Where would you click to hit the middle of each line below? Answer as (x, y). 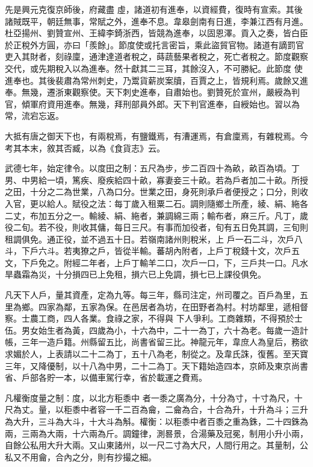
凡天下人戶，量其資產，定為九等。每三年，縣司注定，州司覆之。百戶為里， (152, 295)
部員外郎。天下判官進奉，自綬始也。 (203, 103)
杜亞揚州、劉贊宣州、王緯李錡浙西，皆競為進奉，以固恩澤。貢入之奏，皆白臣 (156, 33)
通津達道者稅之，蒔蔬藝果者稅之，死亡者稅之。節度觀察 (198, 56)
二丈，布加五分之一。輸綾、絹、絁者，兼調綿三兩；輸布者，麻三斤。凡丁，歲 (156, 215)
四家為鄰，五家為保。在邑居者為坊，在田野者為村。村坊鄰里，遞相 (169, 306)
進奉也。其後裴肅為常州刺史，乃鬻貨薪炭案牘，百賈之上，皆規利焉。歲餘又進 (156, 80)
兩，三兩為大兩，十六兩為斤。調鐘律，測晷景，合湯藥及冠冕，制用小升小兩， (156, 433)
